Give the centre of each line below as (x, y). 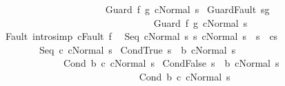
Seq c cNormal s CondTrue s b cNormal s (137, 49)
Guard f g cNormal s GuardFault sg (187, 9)
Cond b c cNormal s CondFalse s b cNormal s (171, 63)
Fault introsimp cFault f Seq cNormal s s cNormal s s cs (141, 36)
